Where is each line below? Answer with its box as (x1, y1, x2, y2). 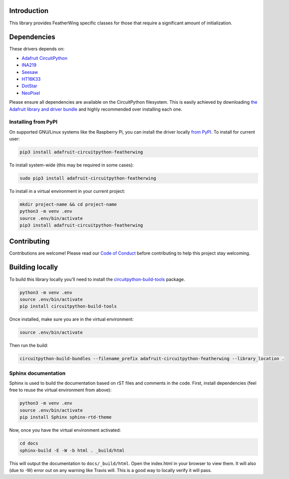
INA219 (21, 62, 37, 68)
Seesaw (21, 69, 38, 75)
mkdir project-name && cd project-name (19, 202, 117, 207)
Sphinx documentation (9, 369, 66, 376)
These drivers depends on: (9, 46, 65, 52)
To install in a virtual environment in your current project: (9, 188, 125, 194)
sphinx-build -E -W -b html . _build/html (19, 448, 125, 453)
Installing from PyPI (9, 119, 58, 126)
